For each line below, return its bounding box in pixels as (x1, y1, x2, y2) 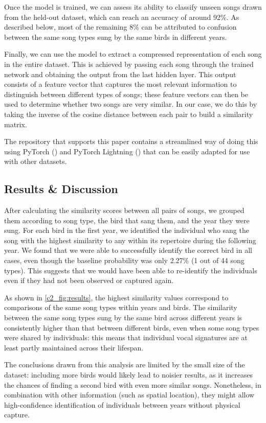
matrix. (4, 119, 27, 129)
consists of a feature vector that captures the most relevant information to (4, 79, 237, 89)
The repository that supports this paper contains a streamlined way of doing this (4, 136, 258, 147)
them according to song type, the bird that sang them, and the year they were (4, 215, 250, 225)
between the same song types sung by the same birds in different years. (4, 31, 227, 42)
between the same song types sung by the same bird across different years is (4, 312, 242, 323)
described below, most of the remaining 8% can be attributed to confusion (4, 21, 237, 32)
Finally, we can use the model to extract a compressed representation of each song (4, 49, 262, 59)
